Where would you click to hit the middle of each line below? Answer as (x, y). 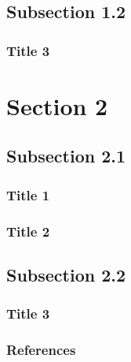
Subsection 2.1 (66, 156)
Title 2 (28, 231)
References (41, 350)
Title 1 (28, 194)
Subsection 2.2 (66, 274)
